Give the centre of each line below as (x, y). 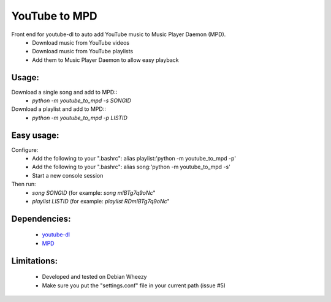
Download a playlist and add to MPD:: (59, 109)
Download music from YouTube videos (81, 42)
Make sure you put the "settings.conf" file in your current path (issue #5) (134, 285)
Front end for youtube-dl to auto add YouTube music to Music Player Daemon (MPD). (119, 34)
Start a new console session (68, 175)
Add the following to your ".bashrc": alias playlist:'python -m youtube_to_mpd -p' (134, 159)
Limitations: (35, 261)
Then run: (24, 184)
